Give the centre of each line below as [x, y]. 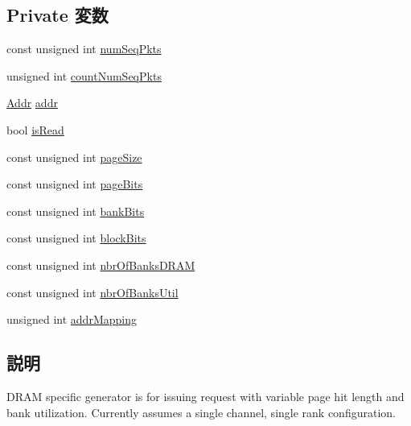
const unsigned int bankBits [76, 211]
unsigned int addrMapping [72, 319]
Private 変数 [58, 15]
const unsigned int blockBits [76, 238]
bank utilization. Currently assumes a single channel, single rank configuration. [201, 412]
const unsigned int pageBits [75, 184]
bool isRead [35, 129]
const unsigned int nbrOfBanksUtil [92, 292]
